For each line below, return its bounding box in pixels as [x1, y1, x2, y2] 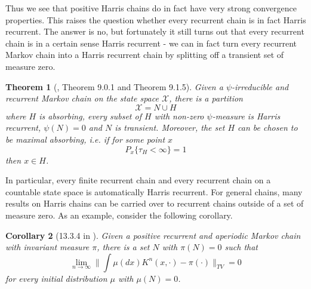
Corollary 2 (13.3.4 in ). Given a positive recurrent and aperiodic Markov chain [5, 229, 301, 241]
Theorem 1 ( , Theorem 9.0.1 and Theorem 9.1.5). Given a [5, 80, 223, 93]
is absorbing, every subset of [39, 109, 141, 122]
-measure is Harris [212, 109, 281, 122]
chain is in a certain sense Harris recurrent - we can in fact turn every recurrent [5, 36, 297, 49]
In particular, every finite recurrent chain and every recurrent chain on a [5, 174, 271, 186]
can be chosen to [238, 121, 298, 134]
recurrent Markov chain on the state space [5, 92, 159, 104]
